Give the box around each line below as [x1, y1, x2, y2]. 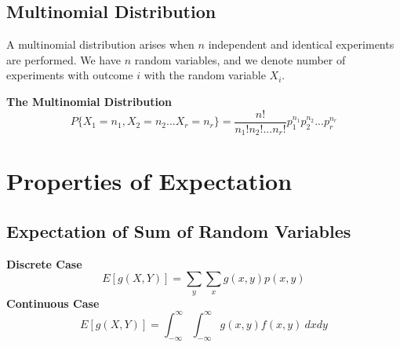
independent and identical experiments [208, 36, 395, 53]
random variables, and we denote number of [134, 51, 346, 68]
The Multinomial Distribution [6, 93, 172, 109]
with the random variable [144, 67, 266, 83]
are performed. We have [6, 51, 121, 68]
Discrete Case [6, 255, 82, 272]
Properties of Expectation [6, 165, 293, 197]
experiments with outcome [6, 67, 133, 83]
